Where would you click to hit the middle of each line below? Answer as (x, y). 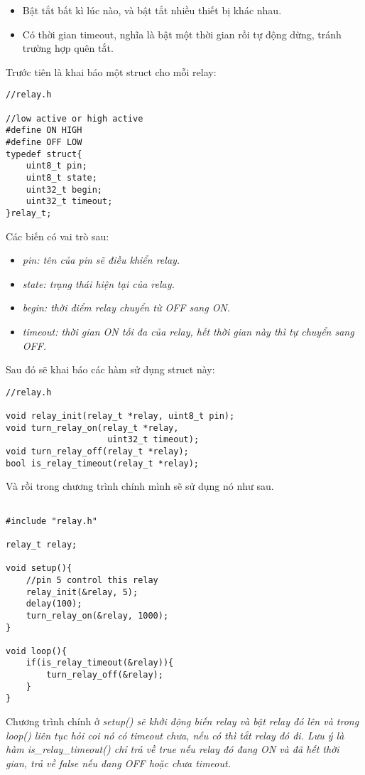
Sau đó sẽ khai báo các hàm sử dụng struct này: (110, 369)
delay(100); (54, 604)
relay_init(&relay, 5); (82, 592)
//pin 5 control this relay (92, 580)
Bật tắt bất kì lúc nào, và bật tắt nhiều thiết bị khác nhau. (152, 10)
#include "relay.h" (51, 521)
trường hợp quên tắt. (68, 48)
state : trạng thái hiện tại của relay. (98, 283)
